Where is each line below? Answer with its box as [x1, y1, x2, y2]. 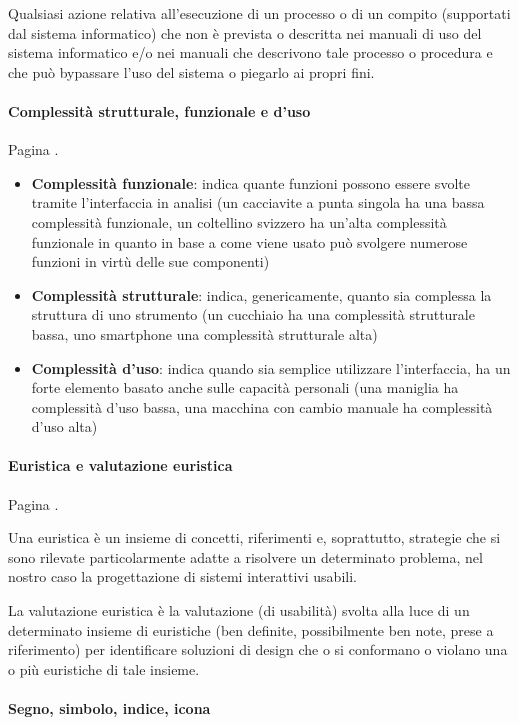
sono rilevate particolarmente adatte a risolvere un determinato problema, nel [8, 546, 483, 567]
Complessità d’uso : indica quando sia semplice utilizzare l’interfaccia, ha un [31, 357, 511, 378]
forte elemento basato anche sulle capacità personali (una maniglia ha [31, 377, 459, 398]
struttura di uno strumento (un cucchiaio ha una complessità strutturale [31, 304, 475, 325]
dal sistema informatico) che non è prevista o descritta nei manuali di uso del [8, 22, 482, 43]
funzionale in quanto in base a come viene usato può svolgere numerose [31, 231, 468, 252]
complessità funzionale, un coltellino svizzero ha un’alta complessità [31, 211, 447, 232]
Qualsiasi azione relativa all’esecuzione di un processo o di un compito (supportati [8, 3, 511, 23]
